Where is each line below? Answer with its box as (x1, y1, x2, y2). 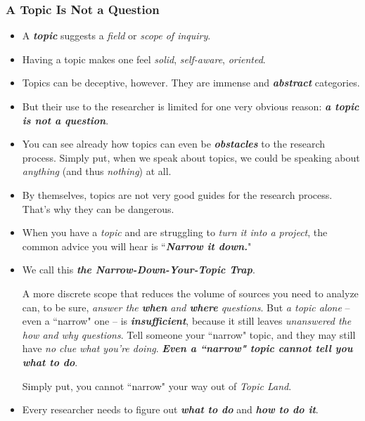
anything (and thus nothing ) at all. (22, 164, 172, 179)
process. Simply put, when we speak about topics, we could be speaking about (22, 150, 360, 164)
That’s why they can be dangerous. (22, 201, 174, 216)
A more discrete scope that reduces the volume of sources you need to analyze (22, 285, 359, 300)
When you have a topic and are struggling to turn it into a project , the (22, 225, 328, 240)
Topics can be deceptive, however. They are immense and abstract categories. (22, 75, 360, 90)
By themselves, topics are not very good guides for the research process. (22, 187, 333, 202)
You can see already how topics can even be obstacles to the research (22, 136, 326, 151)
